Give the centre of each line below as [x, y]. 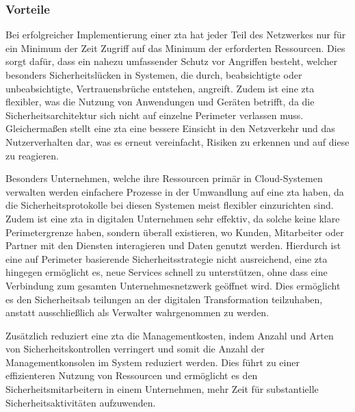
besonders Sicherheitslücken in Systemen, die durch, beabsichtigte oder [154, 75]
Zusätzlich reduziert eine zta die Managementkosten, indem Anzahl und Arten [170, 335]
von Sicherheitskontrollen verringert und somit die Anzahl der [135, 349]
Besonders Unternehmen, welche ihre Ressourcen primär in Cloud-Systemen [164, 178]
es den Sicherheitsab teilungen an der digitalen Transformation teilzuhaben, [164, 299]
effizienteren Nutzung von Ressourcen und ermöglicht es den [132, 375]
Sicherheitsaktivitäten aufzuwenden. [81, 402]
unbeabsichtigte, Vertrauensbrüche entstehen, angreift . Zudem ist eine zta [160, 88]
